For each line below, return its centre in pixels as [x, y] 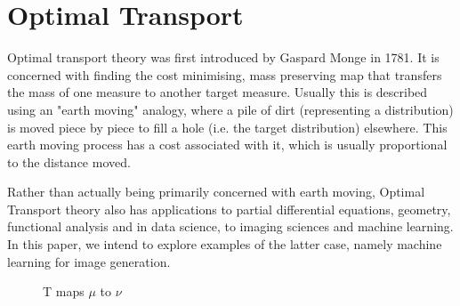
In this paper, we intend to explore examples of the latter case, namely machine [225, 244]
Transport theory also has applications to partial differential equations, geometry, [229, 209]
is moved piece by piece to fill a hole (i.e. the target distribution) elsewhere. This [227, 127]
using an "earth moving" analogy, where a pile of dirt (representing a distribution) [230, 109]
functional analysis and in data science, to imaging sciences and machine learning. [230, 226]
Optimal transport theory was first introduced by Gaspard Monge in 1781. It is [223, 57]
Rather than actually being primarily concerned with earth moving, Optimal [216, 192]
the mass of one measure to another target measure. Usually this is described [218, 92]
